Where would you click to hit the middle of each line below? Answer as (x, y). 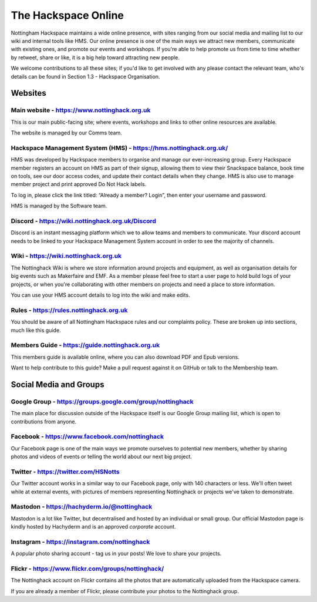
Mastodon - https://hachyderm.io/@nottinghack (82, 507)
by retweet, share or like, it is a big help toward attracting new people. (95, 57)
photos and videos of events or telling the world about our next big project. (101, 457)
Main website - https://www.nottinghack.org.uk (81, 110)
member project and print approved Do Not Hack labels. (79, 184)
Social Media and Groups (58, 384)
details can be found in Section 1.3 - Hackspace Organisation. (85, 76)
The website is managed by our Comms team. (67, 133)
